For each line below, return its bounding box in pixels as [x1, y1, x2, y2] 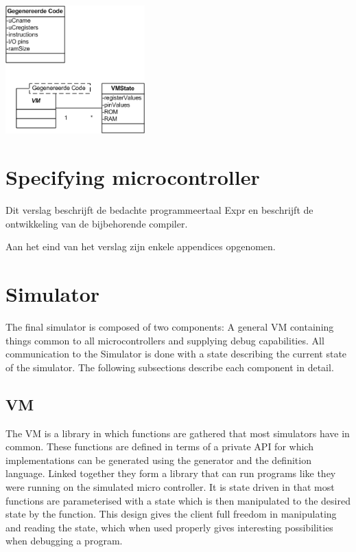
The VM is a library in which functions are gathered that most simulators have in [5, 426, 350, 440]
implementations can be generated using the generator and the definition [5, 452, 311, 467]
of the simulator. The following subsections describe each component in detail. [5, 360, 334, 374]
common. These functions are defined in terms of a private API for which [5, 439, 313, 454]
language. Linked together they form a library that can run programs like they [5, 466, 336, 481]
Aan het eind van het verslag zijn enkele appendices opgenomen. [5, 239, 276, 254]
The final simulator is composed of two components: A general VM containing [5, 320, 334, 334]
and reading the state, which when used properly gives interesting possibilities [5, 520, 333, 534]
